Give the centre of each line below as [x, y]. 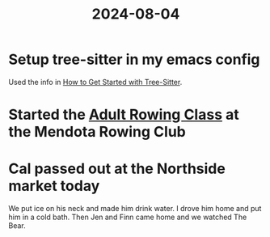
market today [54, 186]
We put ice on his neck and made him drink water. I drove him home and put [135, 209]
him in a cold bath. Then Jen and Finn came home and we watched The [128, 217]
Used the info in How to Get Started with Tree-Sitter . [95, 82]
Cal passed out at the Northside [117, 169]
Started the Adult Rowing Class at [124, 115]
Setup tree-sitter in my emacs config [134, 59]
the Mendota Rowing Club [97, 132]
